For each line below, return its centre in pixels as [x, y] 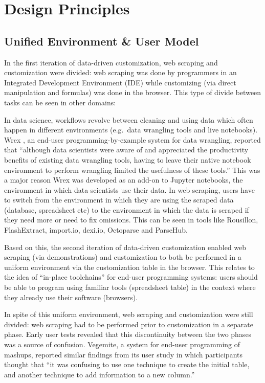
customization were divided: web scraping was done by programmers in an [120, 72]
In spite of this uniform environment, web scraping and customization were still [129, 314]
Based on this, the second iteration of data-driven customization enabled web [125, 247]
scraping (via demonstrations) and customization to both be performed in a [123, 257]
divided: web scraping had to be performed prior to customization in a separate [129, 324]
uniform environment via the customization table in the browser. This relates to [129, 267]
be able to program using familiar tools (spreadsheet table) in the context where [130, 287]
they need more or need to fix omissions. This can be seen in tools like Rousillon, [131, 220]
